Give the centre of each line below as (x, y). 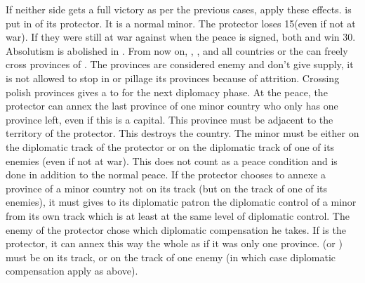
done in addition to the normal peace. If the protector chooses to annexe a (166, 175)
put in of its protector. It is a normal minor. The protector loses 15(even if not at (181, 23)
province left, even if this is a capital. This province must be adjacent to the (170, 119)
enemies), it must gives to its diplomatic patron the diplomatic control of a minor (181, 202)
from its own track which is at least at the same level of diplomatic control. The (178, 215)
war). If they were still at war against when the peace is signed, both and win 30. (181, 37)
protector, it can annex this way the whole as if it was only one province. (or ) (174, 243)
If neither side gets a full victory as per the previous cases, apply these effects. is (179, 9)
